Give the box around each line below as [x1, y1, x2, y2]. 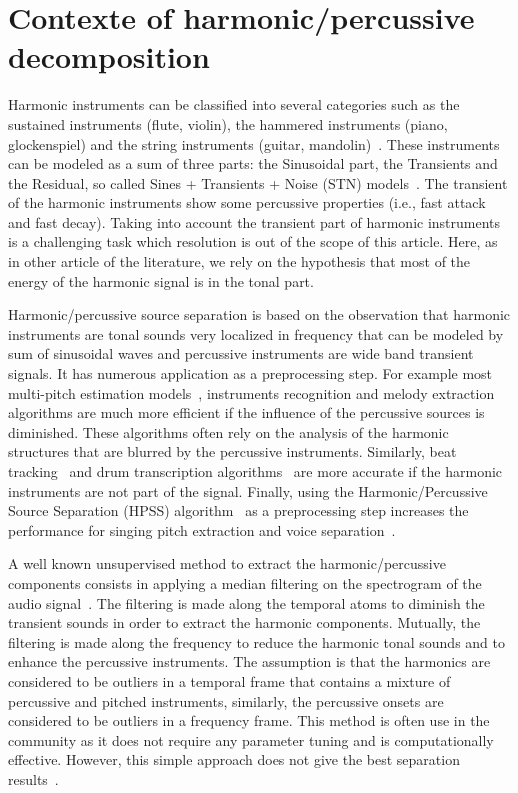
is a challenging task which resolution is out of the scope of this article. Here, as [8, 231, 498, 252]
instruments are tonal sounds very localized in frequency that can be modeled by [8, 323, 504, 344]
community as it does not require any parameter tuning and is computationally [8, 729, 494, 750]
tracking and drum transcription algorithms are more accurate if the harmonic [8, 461, 503, 481]
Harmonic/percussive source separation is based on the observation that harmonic [8, 304, 511, 325]
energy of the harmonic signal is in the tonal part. [8, 270, 314, 291]
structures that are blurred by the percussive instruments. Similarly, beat [8, 441, 457, 462]
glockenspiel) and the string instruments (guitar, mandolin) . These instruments [8, 133, 500, 154]
